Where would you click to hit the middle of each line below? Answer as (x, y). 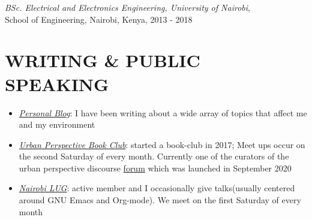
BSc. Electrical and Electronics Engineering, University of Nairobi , (127, 7)
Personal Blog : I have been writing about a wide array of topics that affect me (163, 112)
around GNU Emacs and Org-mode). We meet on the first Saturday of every (160, 200)
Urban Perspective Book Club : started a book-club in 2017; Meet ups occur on (162, 144)
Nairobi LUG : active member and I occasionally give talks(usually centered (157, 188)
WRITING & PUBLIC (103, 60)
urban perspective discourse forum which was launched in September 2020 (155, 168)
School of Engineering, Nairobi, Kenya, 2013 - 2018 (99, 19)
